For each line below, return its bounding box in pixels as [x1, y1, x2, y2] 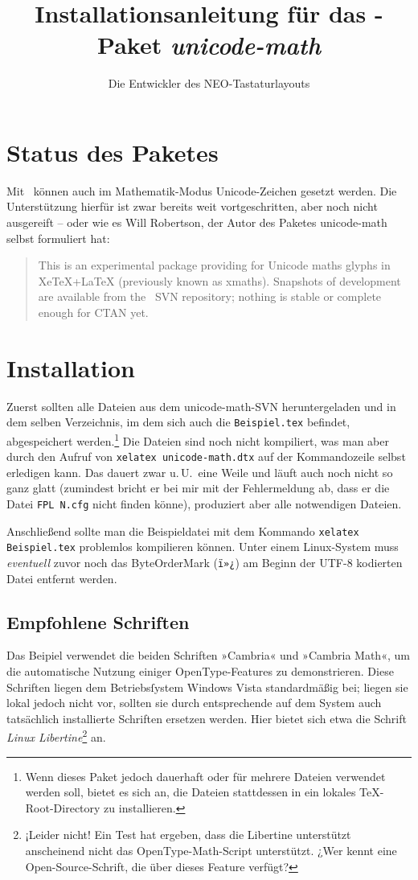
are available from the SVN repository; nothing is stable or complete [38, 288, 382, 305]
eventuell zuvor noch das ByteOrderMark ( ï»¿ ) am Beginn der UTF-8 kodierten [6, 554, 403, 571]
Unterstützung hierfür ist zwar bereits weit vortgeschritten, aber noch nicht [6, 198, 378, 215]
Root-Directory [25, 799, 100, 816]
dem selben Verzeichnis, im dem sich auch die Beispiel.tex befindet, [6, 413, 350, 430]
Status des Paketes [6, 135, 219, 168]
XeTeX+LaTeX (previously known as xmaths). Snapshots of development [38, 272, 401, 289]
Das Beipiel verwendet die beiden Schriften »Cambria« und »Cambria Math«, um [6, 647, 410, 664]
